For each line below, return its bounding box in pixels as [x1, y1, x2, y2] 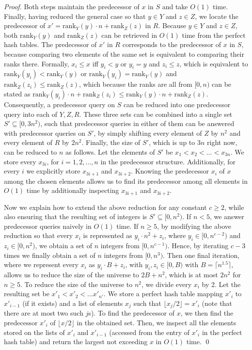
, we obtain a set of [35, 240, 92, 251]
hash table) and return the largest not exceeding [4, 336, 148, 347]
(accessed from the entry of [109, 327, 190, 337]
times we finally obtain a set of [4, 250, 95, 260]
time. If [116, 221, 139, 231]
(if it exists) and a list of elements [22, 298, 123, 308]
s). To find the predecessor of [88, 308, 174, 318]
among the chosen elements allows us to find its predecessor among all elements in [4, 175, 248, 186]
